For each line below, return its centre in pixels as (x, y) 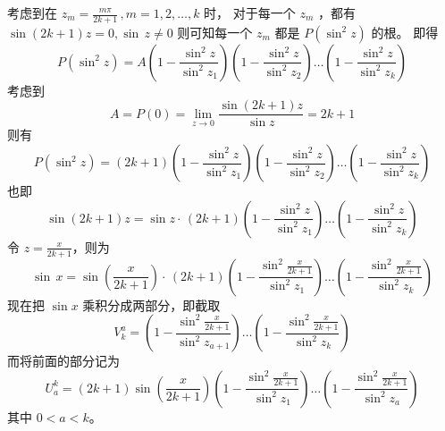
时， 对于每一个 (250, 13)
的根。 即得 (405, 32)
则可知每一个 (215, 32)
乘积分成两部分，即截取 (151, 304)
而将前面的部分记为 (63, 361)
